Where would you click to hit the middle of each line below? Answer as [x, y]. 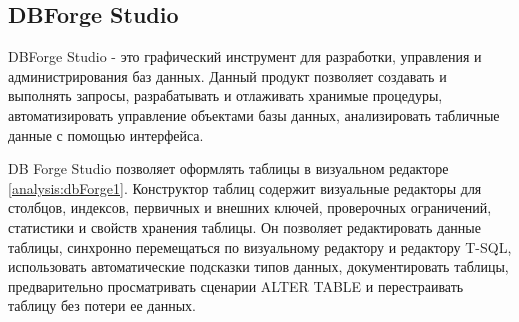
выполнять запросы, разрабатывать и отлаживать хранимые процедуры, [225, 95]
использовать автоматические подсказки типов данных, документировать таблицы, [258, 266]
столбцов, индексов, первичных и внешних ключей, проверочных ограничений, [250, 207]
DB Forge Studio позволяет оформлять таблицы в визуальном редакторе [228, 168]
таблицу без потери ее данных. [102, 305]
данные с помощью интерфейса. [106, 134]
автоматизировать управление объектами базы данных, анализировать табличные [254, 114]
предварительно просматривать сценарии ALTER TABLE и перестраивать [236, 285]
